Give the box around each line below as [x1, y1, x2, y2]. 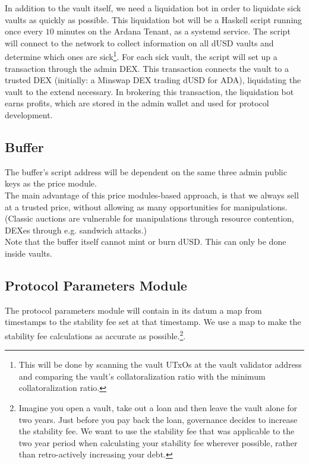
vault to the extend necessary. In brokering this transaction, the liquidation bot [5, 85, 294, 97]
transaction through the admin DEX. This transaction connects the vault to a [5, 62, 289, 74]
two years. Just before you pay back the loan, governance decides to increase [18, 413, 298, 425]
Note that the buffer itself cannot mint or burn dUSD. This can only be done [5, 235, 286, 248]
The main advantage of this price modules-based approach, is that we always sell [5, 188, 299, 201]
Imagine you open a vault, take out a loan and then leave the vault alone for [18, 401, 298, 414]
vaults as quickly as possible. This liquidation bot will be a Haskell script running [5, 13, 302, 26]
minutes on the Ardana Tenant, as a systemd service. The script [56, 25, 291, 37]
